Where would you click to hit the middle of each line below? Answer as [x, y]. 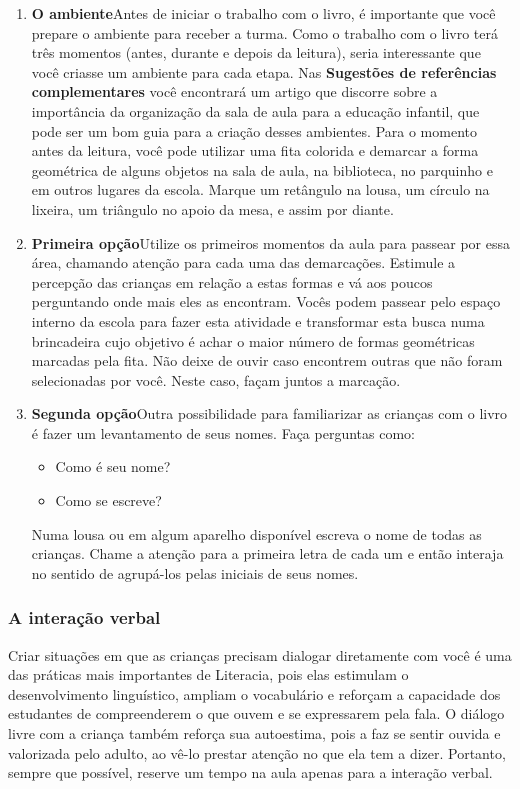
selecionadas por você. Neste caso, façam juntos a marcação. [216, 379]
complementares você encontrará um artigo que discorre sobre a [234, 91]
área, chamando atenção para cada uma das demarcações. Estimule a [243, 262]
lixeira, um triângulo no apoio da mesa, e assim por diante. [212, 208]
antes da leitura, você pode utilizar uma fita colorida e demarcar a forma [255, 150]
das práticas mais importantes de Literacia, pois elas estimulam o [208, 674]
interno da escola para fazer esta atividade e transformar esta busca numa [258, 320]
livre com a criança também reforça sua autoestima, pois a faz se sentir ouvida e [254, 733]
